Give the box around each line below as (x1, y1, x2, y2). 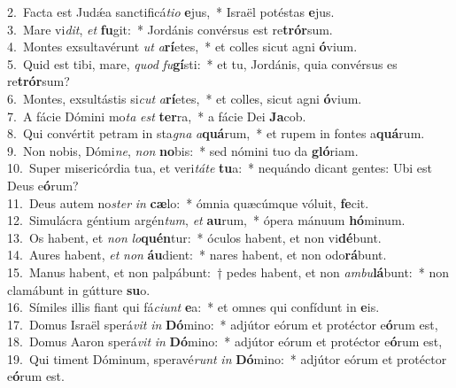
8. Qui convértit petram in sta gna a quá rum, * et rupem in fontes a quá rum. (7, 124, 425, 143)
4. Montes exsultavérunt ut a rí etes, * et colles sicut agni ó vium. (7, 37, 358, 56)
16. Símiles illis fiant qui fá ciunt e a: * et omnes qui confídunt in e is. (7, 298, 380, 316)
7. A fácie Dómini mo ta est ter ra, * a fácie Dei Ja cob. (7, 106, 306, 125)
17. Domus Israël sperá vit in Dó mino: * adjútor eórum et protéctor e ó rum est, (7, 314, 438, 333)
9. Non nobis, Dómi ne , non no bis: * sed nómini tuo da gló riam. (7, 141, 359, 159)
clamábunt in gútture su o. (7, 280, 151, 299)
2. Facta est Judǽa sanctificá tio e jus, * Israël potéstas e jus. (7, 3, 335, 20)
